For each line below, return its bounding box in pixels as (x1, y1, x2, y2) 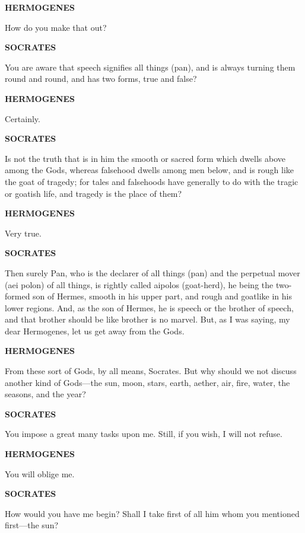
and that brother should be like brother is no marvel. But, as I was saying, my (5, 313, 290, 325)
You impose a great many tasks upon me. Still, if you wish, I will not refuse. (5, 427, 282, 440)
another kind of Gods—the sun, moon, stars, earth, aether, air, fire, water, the (5, 376, 290, 388)
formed (5, 290, 30, 302)
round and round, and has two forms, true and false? (5, 72, 197, 85)
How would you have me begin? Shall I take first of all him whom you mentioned (5, 507, 300, 519)
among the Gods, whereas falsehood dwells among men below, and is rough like (5, 164, 294, 176)
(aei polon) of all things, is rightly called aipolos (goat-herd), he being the (5, 278, 274, 291)
